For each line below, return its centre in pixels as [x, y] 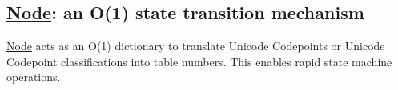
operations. [34, 77]
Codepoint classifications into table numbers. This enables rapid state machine [199, 61]
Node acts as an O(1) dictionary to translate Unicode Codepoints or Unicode [196, 46]
